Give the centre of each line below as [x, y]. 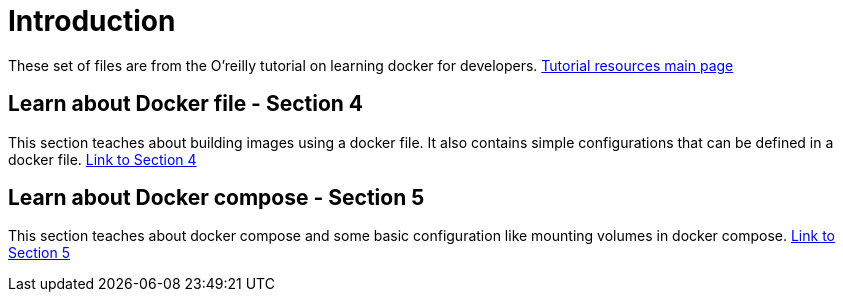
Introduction [92, 21]
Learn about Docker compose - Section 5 [216, 198]
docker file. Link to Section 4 [102, 159]
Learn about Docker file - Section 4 [186, 104]
